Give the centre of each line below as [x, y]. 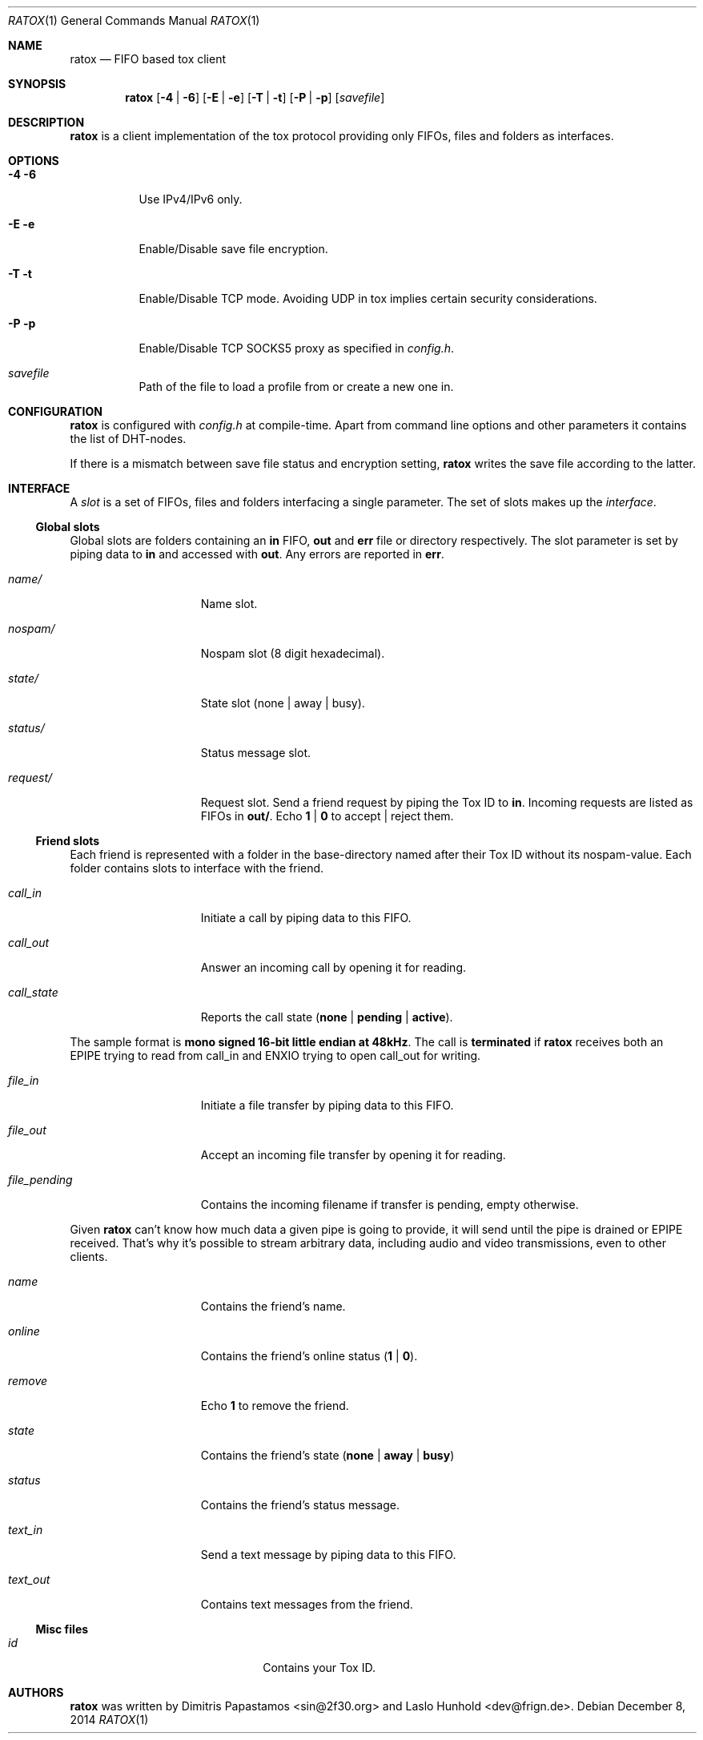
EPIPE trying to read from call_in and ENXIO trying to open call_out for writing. [275, 1055]
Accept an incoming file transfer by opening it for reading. [353, 1155]
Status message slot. [256, 753]
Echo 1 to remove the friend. [275, 1406]
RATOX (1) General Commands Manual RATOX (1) [134, 20]
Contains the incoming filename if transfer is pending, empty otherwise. [390, 1204]
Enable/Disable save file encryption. [233, 249]
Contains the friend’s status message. [300, 1505]
